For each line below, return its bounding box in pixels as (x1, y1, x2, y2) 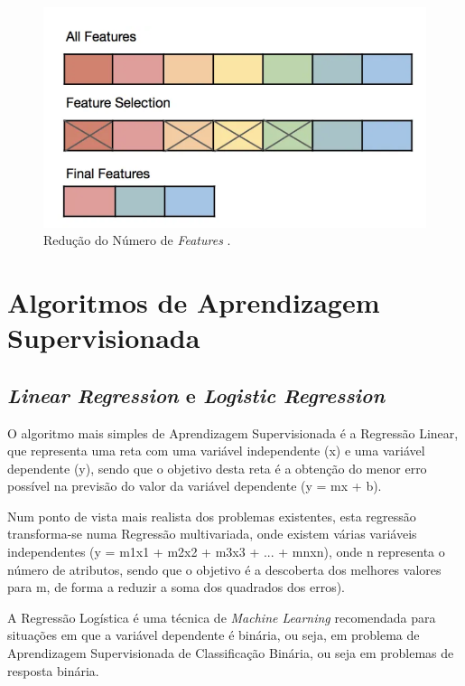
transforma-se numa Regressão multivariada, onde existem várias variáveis (7, 524, 417, 543)
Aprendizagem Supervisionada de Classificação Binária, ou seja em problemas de (7, 644, 454, 663)
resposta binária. (7, 661, 99, 680)
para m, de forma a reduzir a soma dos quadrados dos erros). (7, 578, 345, 597)
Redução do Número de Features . (43, 230, 231, 249)
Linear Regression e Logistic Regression (7, 381, 386, 409)
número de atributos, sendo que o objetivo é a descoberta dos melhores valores (7, 559, 442, 578)
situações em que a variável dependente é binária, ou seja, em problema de (7, 625, 420, 644)
